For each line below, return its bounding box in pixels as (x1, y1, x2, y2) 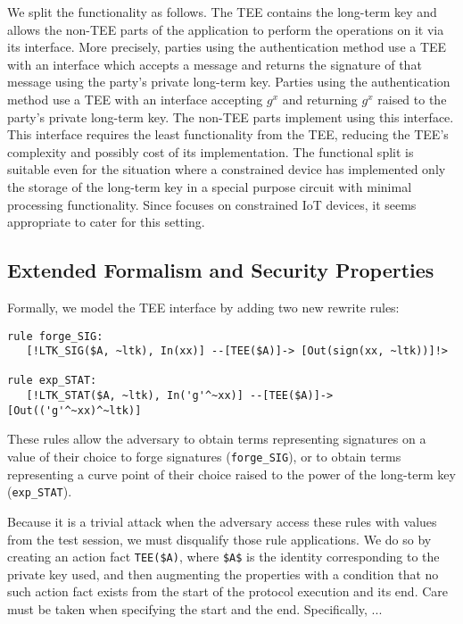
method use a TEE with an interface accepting (7, 89, 263, 108)
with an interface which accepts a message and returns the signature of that (7, 54, 422, 73)
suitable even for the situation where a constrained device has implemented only (7, 160, 446, 179)
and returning (282, 89, 358, 108)
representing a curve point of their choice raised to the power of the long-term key (7, 464, 456, 483)
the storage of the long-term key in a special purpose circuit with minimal (7, 177, 412, 196)
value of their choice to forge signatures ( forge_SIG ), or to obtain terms (7, 447, 401, 466)
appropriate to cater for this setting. (7, 212, 205, 231)
